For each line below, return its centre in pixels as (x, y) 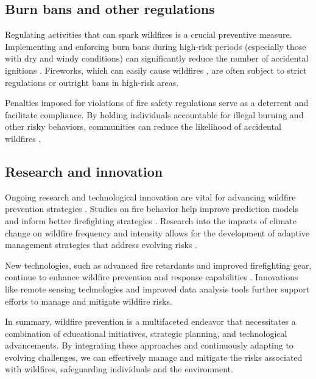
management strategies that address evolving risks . (101, 245)
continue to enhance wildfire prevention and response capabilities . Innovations (152, 277)
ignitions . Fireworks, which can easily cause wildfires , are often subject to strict (156, 70)
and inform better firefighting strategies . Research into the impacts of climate (151, 220)
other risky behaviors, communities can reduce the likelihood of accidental (143, 126)
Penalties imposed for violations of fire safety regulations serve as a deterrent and (157, 103)
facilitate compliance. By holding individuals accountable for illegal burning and (154, 114)
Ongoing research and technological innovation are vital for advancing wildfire (150, 197)
